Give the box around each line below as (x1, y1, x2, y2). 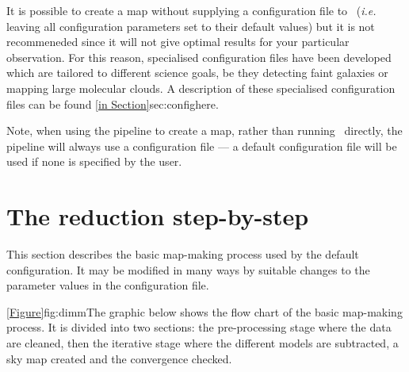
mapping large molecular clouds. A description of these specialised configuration (6, 79, 396, 96)
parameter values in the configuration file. (6, 277, 209, 293)
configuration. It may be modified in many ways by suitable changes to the (6, 261, 370, 278)
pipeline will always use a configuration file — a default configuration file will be (6, 137, 397, 154)
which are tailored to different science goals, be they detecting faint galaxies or (6, 64, 388, 81)
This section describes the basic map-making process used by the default (6, 246, 359, 263)
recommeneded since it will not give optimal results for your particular (6, 33, 350, 50)
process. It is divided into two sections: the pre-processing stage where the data (6, 319, 392, 336)
